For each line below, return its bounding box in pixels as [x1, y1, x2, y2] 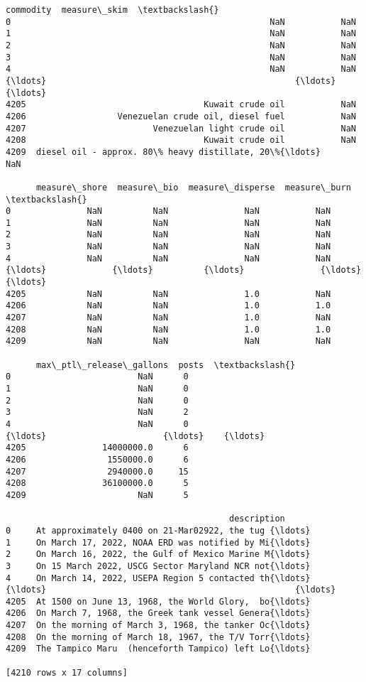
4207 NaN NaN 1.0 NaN [6, 313, 331, 323]
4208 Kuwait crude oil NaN [6, 135, 356, 146]
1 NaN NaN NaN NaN [6, 217, 331, 228]
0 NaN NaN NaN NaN [6, 206, 331, 217]
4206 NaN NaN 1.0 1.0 [6, 301, 331, 311]
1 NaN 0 [6, 384, 189, 394]
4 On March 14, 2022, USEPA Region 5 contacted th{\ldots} [6, 573, 311, 583]
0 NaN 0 [6, 372, 189, 382]
